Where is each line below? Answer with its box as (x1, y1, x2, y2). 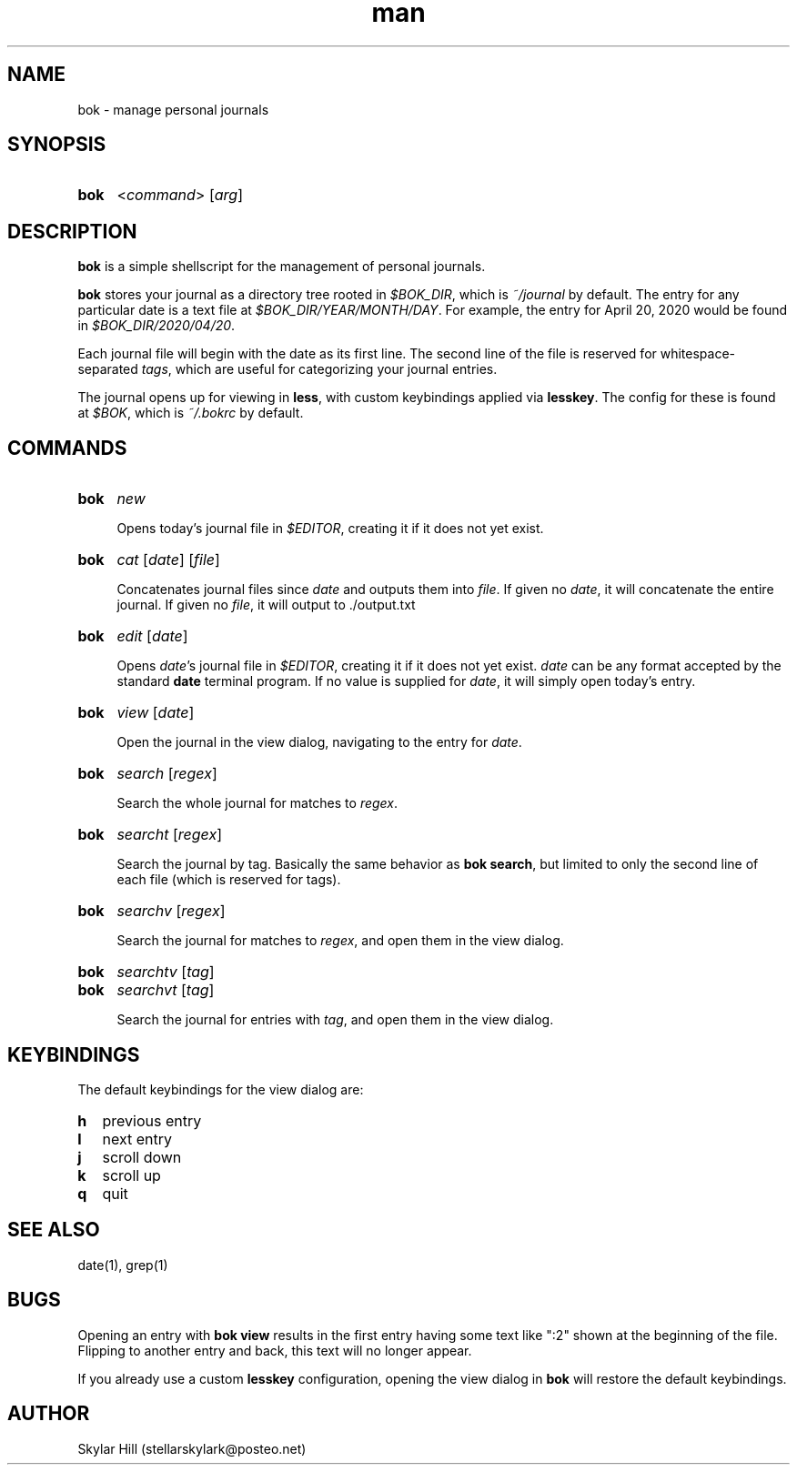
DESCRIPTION (7, 219, 137, 243)
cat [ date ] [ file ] (116, 550, 220, 570)
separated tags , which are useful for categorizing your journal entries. (77, 361, 498, 378)
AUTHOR (7, 1402, 90, 1426)
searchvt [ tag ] (116, 981, 215, 1000)
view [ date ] (116, 703, 195, 722)
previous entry (102, 1111, 202, 1130)
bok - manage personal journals (77, 101, 269, 117)
